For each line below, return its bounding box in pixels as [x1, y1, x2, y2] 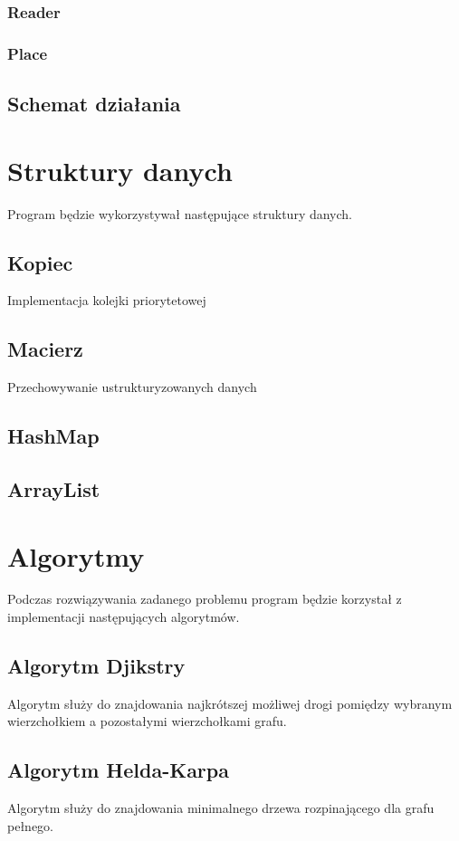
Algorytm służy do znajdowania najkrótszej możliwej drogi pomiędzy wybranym [7, 693, 453, 712]
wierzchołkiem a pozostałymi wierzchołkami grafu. [7, 712, 287, 731]
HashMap [7, 422, 100, 450]
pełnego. [7, 816, 53, 835]
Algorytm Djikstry [7, 652, 186, 680]
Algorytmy [7, 537, 145, 574]
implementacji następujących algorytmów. [7, 607, 240, 626]
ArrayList [7, 474, 100, 502]
